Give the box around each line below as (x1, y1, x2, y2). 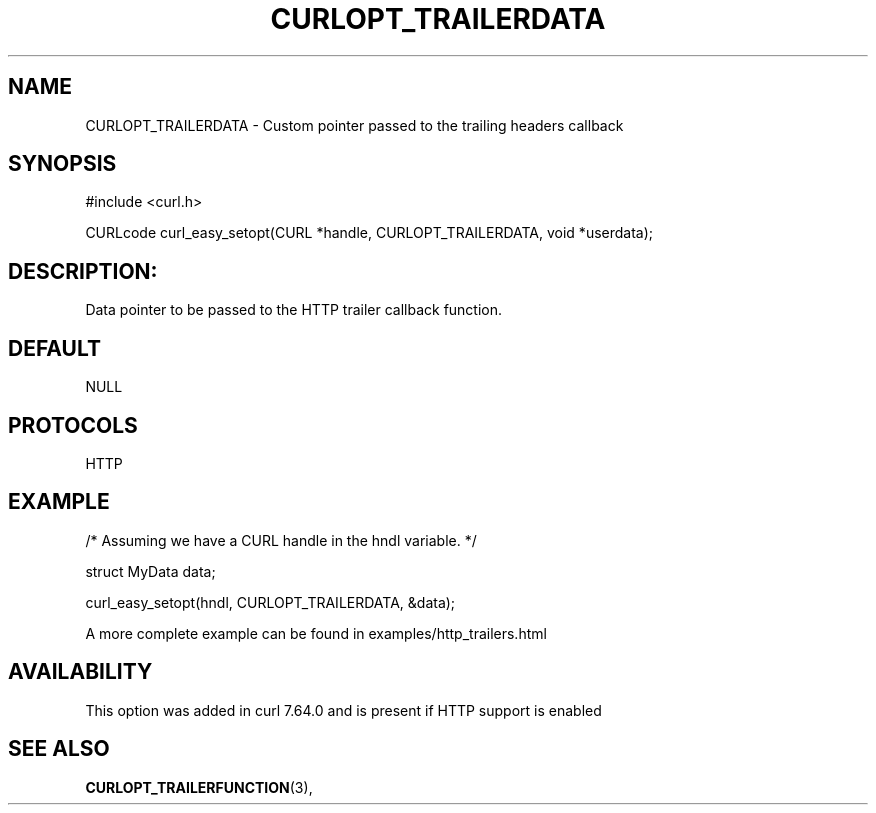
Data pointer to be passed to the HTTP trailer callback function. (85, 301, 503, 319)
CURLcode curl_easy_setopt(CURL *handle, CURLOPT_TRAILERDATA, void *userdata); (85, 224, 654, 242)
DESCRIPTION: (8, 258, 158, 284)
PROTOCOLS (8, 412, 138, 438)
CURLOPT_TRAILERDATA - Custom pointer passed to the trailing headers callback (85, 116, 624, 134)
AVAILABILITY (8, 659, 153, 685)
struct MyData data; (85, 562, 216, 580)
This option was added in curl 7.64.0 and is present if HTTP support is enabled (85, 701, 602, 719)
